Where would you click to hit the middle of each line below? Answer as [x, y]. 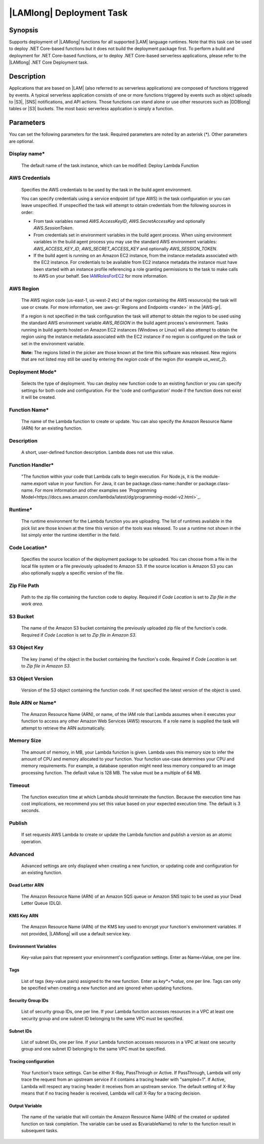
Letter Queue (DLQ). [42, 903]
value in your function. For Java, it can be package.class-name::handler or [123, 483]
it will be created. [39, 397]
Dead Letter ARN [26, 885]
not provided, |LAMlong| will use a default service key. [76, 933]
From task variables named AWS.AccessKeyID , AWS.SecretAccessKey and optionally [119, 221]
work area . [32, 604]
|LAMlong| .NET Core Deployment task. [49, 62]
